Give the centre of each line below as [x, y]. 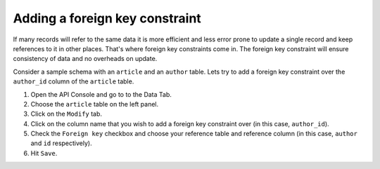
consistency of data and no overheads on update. [85, 59]
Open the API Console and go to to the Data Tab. [101, 94]
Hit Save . [44, 153]
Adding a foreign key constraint [107, 18]
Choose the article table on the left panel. [95, 104]
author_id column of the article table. [74, 81]
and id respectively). [61, 143]
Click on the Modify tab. [66, 114]
